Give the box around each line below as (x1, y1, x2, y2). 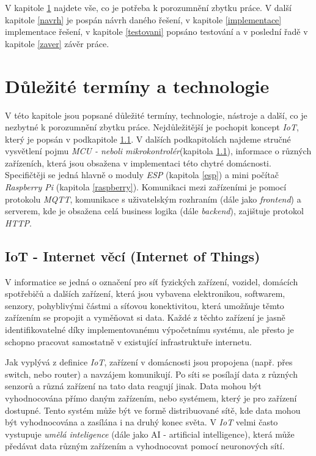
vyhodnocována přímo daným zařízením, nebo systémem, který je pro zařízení (5, 391, 297, 404)
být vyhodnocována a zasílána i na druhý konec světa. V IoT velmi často (5, 416, 278, 428)
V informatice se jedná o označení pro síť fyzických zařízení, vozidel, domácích (5, 275, 298, 288)
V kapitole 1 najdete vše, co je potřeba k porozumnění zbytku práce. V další (5, 1, 292, 13)
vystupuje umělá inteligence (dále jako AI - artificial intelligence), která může (5, 427, 295, 440)
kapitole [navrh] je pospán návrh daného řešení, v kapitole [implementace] (5, 13, 282, 26)
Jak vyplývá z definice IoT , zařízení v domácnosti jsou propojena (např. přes (5, 356, 293, 368)
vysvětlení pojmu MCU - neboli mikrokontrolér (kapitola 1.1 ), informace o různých (5, 144, 312, 157)
